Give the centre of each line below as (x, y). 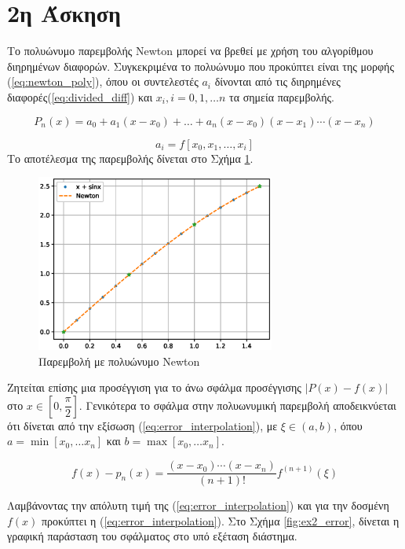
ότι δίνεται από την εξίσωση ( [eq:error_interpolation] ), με (142, 425)
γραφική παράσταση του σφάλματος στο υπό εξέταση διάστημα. (152, 536)
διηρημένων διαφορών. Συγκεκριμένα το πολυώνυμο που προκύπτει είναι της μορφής (201, 66)
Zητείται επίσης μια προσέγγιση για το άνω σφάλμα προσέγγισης (154, 387)
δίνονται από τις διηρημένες (277, 81)
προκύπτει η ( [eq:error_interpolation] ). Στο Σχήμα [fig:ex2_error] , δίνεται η (221, 520)
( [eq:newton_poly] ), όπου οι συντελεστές (103, 81)
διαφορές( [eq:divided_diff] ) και (80, 96)
